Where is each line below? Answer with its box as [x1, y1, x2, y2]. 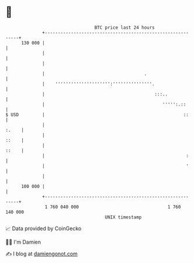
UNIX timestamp [105, 214, 142, 220]
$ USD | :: [5, 111, 189, 118]
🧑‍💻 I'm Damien [5, 238, 41, 245]
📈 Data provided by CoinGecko [5, 225, 82, 232]
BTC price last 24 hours [94, 25, 155, 30]
